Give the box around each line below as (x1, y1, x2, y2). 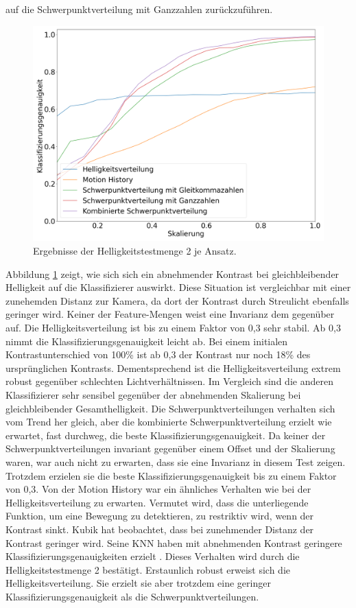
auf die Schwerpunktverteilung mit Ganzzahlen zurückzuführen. (5, 2, 273, 16)
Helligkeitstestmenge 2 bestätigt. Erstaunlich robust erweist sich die (5, 562, 290, 576)
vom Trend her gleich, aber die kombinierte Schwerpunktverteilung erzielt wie (5, 414, 332, 429)
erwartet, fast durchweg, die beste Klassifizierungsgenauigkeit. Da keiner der (5, 428, 326, 442)
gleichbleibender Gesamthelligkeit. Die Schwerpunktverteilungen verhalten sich (5, 401, 335, 415)
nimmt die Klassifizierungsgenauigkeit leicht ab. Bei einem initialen (5, 334, 288, 348)
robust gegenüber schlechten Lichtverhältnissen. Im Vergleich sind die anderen (5, 374, 333, 388)
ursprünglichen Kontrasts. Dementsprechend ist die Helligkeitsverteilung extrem (5, 360, 341, 375)
